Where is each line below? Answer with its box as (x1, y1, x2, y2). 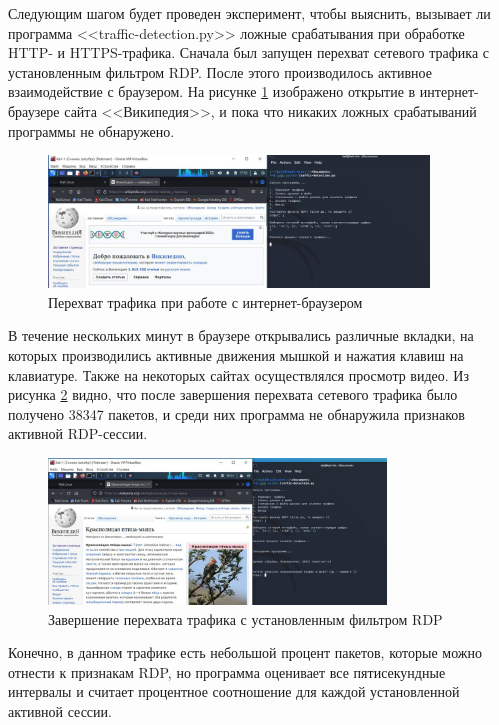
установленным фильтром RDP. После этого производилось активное (8, 61, 432, 82)
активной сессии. (8, 700, 112, 721)
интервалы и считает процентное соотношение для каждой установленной (8, 681, 460, 702)
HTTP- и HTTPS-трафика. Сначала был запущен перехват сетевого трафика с (8, 42, 489, 63)
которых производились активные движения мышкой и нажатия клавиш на (8, 344, 464, 365)
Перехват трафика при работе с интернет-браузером (48, 291, 363, 312)
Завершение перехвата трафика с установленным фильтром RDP (48, 608, 443, 629)
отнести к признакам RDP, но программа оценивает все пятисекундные (8, 661, 446, 682)
